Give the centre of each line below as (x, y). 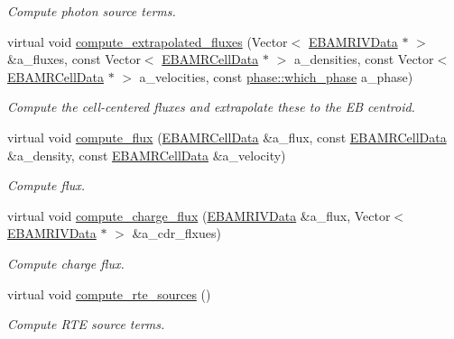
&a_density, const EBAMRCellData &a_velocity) (147, 155)
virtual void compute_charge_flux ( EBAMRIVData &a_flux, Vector (199, 215)
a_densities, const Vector (364, 59)
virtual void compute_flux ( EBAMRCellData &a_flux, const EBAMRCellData (227, 137)
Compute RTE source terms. (86, 324)
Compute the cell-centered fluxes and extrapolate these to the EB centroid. (211, 107)
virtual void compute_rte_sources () (109, 293)
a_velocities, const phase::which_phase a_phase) (276, 76)
